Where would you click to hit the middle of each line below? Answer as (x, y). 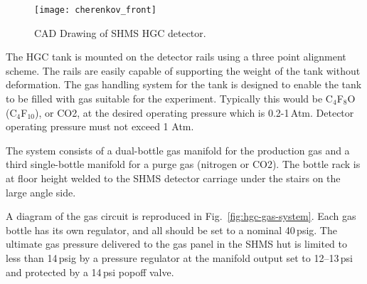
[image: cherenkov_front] (95, 10)
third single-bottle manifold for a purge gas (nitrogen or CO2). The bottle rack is (183, 164)
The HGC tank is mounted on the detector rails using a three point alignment (176, 57)
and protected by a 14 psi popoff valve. (90, 272)
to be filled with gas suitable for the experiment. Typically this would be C (169, 99)
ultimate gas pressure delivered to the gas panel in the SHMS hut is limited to (176, 244)
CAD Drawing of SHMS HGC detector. (120, 32)
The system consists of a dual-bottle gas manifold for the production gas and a (178, 150)
